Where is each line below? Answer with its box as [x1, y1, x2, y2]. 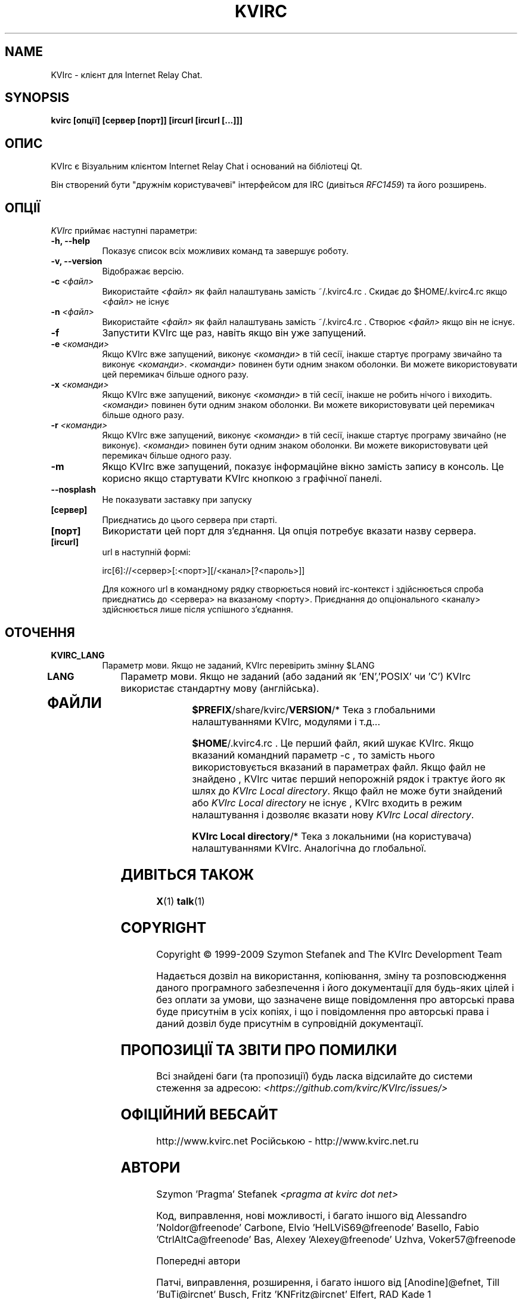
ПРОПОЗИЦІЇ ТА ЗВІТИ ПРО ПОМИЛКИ [120, 1041, 397, 1059]
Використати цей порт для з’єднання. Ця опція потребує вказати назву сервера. [102, 525, 476, 537]
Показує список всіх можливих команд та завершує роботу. [102, 246, 349, 256]
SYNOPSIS [5, 90, 70, 106]
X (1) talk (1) [156, 895, 205, 907]
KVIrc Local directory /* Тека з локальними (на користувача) [192, 830, 472, 842]
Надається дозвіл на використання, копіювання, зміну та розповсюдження [156, 969, 507, 982]
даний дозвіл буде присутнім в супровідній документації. [156, 1017, 424, 1029]
